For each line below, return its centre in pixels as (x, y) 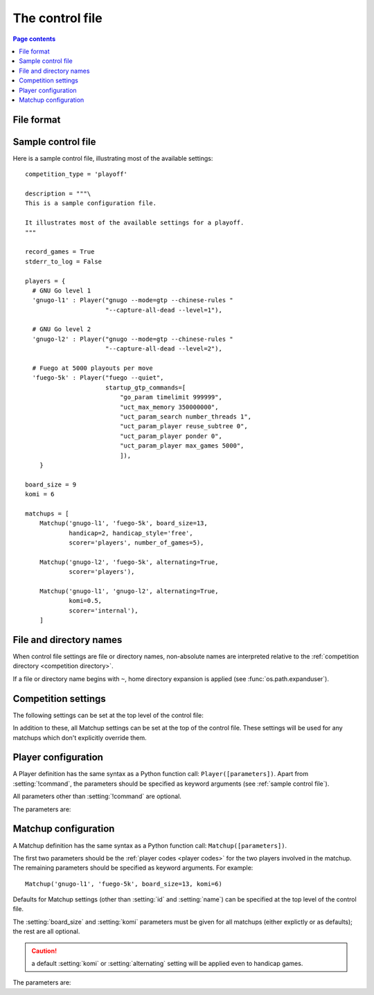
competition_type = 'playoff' (77, 174)
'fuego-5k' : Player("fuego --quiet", (98, 378)
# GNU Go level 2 (62, 329)
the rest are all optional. (46, 931)
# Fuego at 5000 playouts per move (93, 368)
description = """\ (58, 193)
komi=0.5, (86, 601)
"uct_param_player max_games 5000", (182, 446)
